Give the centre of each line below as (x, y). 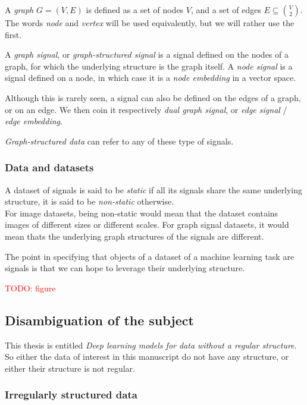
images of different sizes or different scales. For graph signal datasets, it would (147, 225)
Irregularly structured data (71, 395)
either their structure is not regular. (70, 368)
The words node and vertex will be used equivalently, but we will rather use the (150, 23)
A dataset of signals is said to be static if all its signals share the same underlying (154, 189)
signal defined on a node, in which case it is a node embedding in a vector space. (151, 78)
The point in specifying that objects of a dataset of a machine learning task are (150, 256)
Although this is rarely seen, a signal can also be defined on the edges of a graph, (153, 97)
